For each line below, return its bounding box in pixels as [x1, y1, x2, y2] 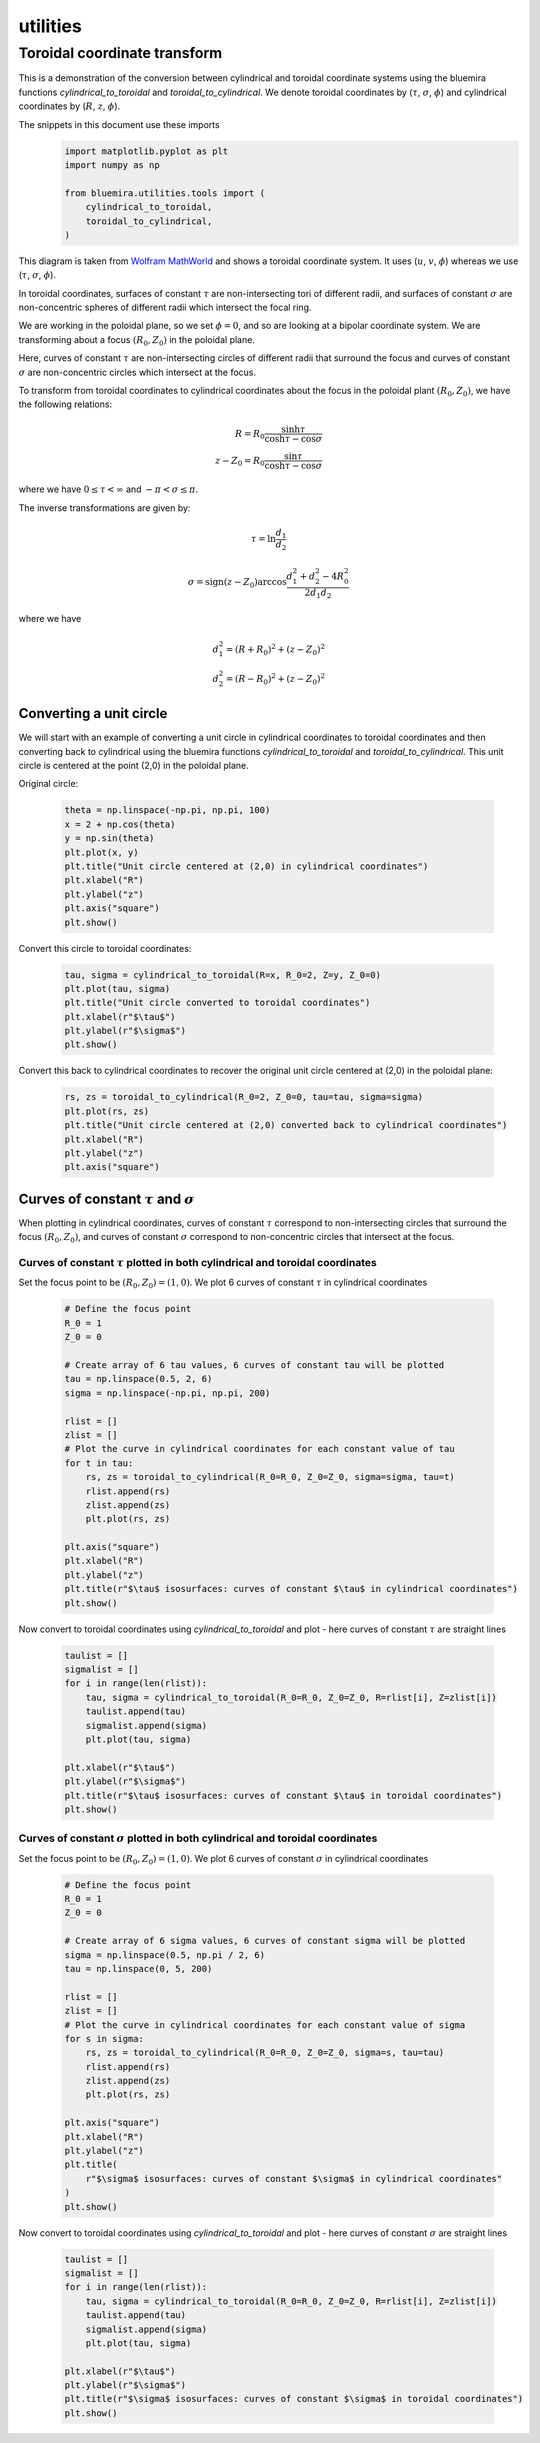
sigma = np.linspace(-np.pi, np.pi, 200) [64, 1387, 271, 1399]
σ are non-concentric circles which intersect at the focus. [18, 366, 257, 378]
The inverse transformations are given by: [18, 501, 191, 514]
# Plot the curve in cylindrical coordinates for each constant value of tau [64, 1443, 455, 1455]
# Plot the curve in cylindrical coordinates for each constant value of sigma [64, 2019, 466, 2030]
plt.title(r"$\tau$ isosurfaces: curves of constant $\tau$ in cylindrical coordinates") [64, 1583, 519, 1595]
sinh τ [281, 423, 306, 435]
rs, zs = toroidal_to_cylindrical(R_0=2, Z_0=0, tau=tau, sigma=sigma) [64, 1091, 424, 1103]
